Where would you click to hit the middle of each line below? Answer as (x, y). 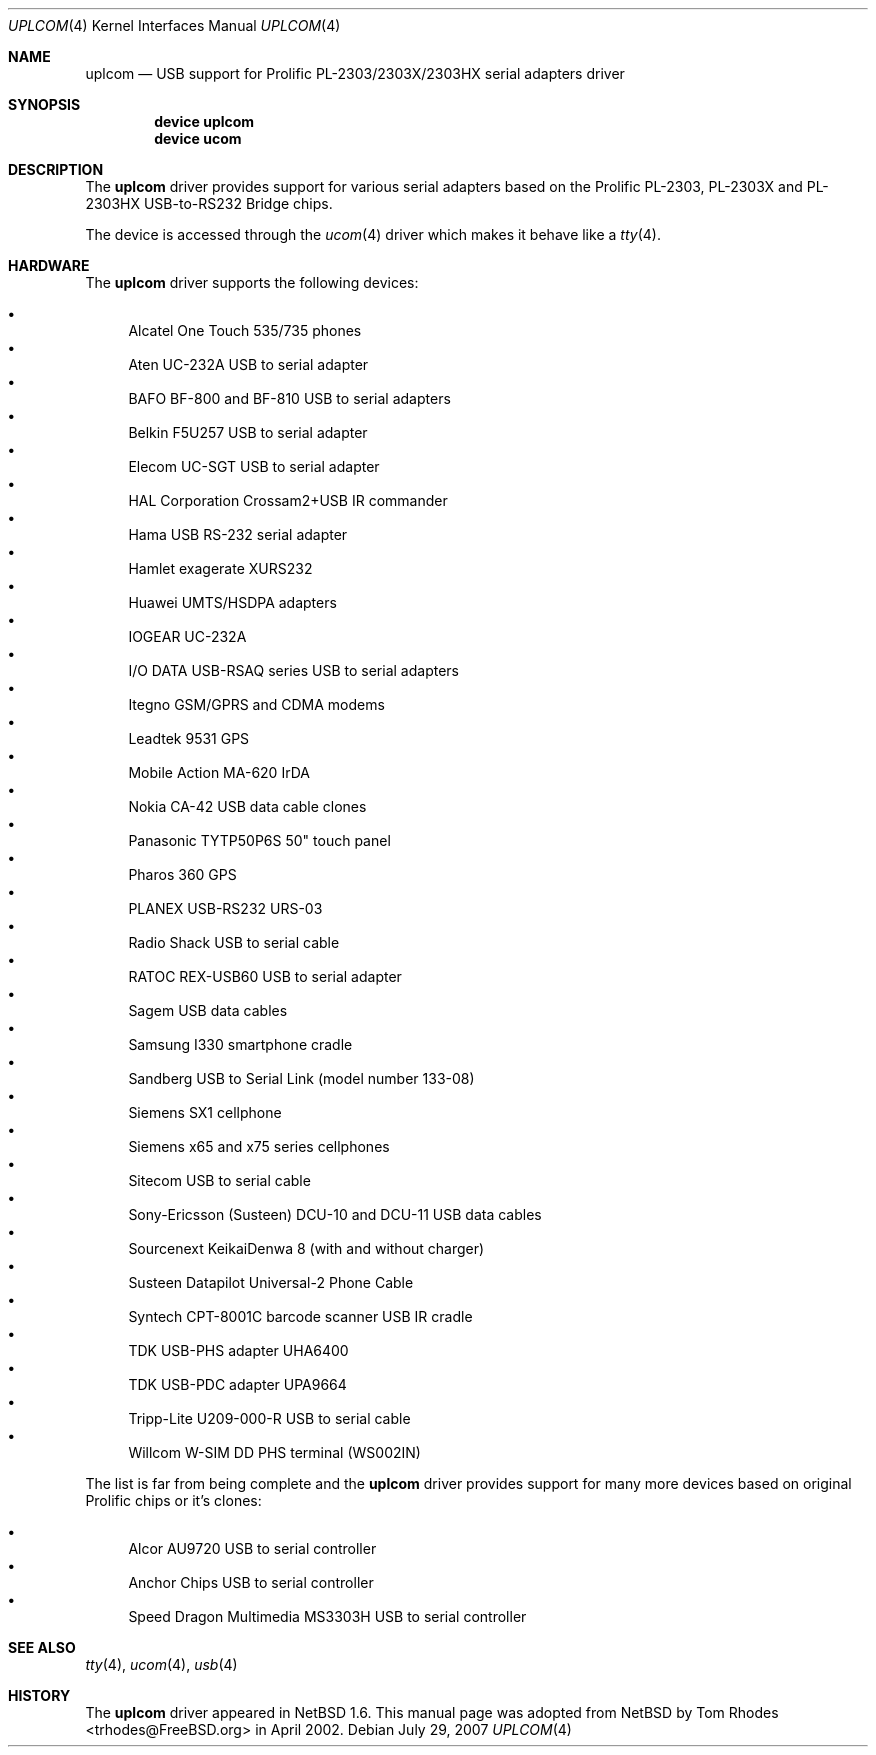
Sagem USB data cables (208, 1010)
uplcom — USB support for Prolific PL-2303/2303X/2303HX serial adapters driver (355, 73)
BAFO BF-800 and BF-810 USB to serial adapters (289, 398)
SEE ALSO (42, 1647)
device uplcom (204, 121)
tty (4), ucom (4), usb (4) (161, 1664)
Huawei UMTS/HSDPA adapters (232, 602)
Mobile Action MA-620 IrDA (219, 772)
